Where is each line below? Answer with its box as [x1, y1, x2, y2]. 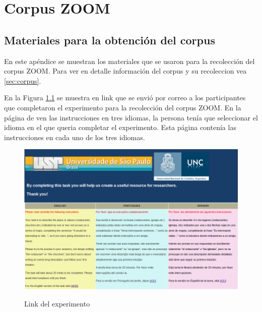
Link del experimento [24, 298, 90, 308]
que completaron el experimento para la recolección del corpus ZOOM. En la [4, 102, 241, 112]
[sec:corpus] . [4, 75, 41, 86]
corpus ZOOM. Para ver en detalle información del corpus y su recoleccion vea [4, 66, 247, 76]
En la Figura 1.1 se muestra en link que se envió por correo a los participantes [4, 92, 246, 103]
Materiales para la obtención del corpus [4, 32, 215, 47]
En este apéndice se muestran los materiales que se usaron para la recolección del [4, 55, 255, 66]
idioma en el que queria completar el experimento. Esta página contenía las [4, 122, 236, 133]
